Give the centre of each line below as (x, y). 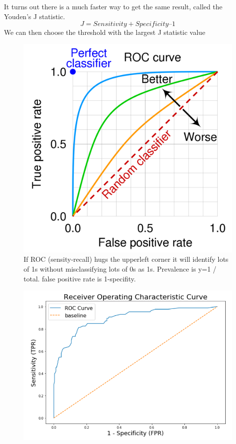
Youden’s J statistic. (35, 16)
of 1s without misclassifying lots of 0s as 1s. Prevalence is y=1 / (120, 268)
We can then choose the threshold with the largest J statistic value (105, 32)
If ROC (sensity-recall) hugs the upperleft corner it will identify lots (126, 259)
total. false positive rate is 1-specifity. (80, 278)
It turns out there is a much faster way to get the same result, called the (113, 6)
